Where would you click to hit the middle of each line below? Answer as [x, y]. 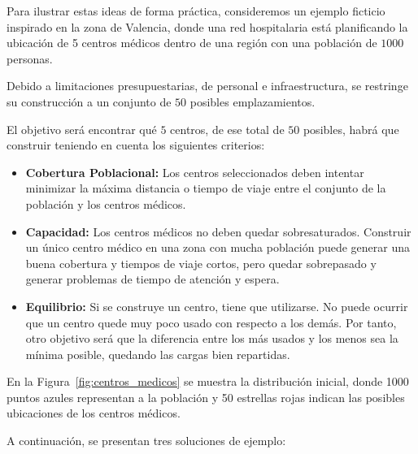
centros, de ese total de [227, 129]
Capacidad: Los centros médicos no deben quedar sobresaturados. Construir [218, 231]
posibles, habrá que [351, 129]
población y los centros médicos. [106, 203]
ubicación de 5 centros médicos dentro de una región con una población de [192, 43]
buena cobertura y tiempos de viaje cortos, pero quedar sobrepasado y [201, 263]
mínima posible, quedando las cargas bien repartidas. [158, 354]
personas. [30, 58]
